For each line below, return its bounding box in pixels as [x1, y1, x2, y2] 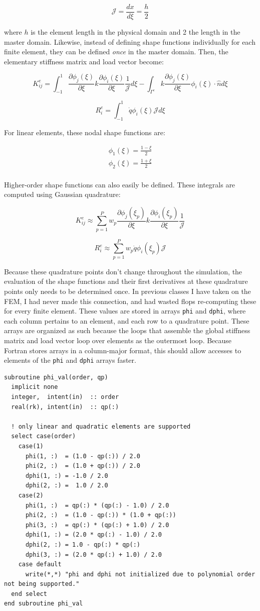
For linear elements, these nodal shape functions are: [4, 127, 165, 137]
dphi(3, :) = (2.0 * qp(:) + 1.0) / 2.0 [25, 551, 162, 558]
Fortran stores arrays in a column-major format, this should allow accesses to [4, 345, 241, 355]
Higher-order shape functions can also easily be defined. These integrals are [4, 179, 235, 189]
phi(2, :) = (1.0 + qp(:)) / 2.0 [25, 462, 141, 470]
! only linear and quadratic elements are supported [11, 423, 191, 430]
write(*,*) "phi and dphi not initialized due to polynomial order [25, 570, 255, 578]
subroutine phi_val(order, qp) [4, 373, 108, 381]
